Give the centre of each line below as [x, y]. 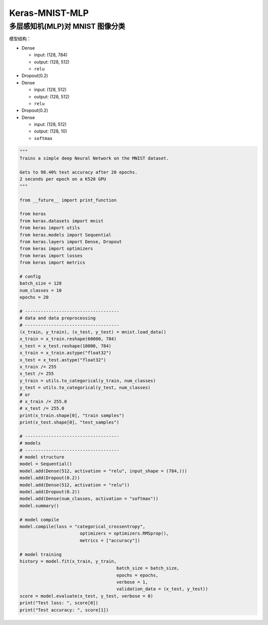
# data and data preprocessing [58, 318]
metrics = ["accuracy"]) [110, 540]
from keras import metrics [52, 263]
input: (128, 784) [51, 55]
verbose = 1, [132, 582]
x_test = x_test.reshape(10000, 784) [66, 346]
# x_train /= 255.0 [43, 401]
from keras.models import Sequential [66, 235]
